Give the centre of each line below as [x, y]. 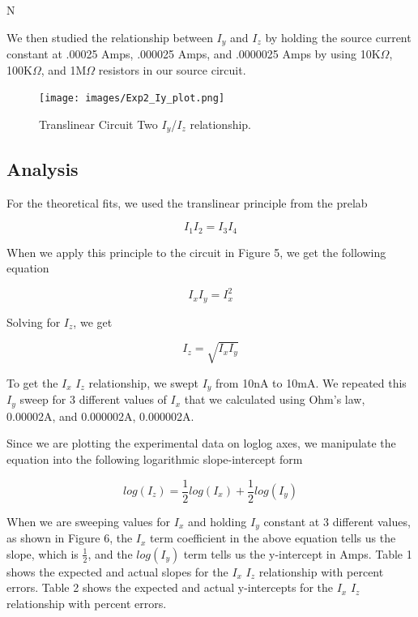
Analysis [43, 168]
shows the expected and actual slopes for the [117, 571]
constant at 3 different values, [337, 521]
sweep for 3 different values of [93, 399]
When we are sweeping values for [89, 521]
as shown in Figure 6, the [70, 538]
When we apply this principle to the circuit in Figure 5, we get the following [196, 252]
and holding [217, 521]
